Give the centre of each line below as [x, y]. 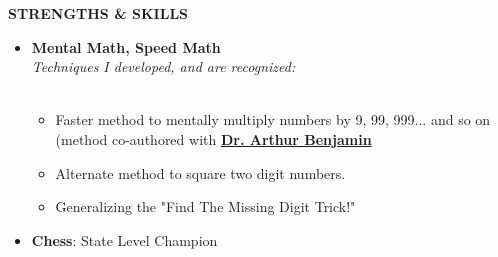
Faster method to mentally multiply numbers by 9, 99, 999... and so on [273, 119]
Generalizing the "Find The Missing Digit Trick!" [205, 206]
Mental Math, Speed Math [126, 46]
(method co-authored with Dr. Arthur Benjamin [213, 138]
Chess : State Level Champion [124, 239]
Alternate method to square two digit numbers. [200, 172]
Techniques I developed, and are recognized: [163, 66]
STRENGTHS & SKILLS [98, 13]
